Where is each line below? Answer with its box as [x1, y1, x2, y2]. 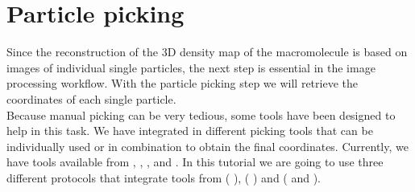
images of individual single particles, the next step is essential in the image [6, 59, 376, 76]
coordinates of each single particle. [6, 90, 176, 107]
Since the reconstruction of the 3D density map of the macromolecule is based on [6, 43, 408, 60]
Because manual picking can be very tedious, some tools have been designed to [6, 106, 396, 123]
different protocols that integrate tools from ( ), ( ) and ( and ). [6, 169, 322, 186]
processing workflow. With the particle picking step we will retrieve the [6, 75, 358, 92]
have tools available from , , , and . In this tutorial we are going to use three [6, 153, 384, 170]
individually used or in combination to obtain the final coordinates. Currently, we [6, 137, 409, 154]
